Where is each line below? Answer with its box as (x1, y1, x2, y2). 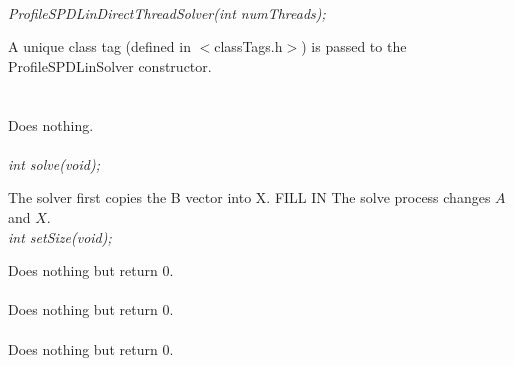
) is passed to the (301, 36, 407, 57)
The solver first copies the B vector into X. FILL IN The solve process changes (8, 187, 491, 208)
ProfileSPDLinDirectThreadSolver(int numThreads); (8, 2, 326, 23)
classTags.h (214, 36, 283, 57)
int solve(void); (8, 153, 100, 174)
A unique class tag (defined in (8, 36, 191, 57)
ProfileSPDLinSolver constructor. (8, 55, 212, 76)
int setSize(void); (8, 226, 112, 247)
